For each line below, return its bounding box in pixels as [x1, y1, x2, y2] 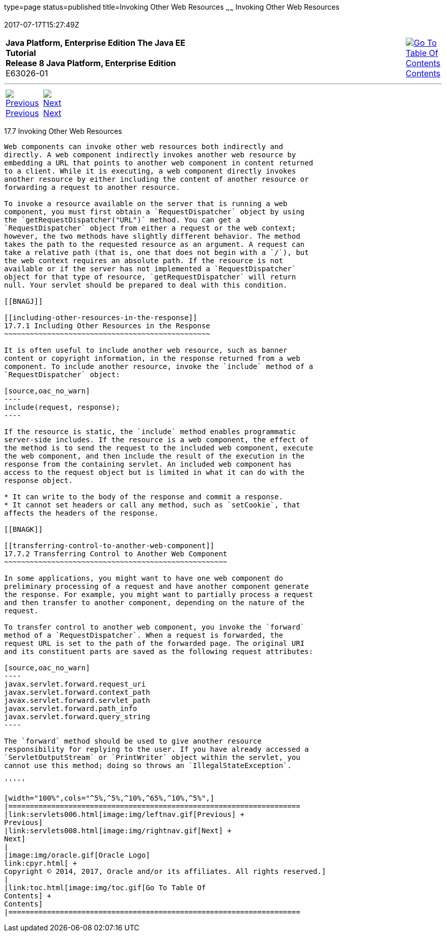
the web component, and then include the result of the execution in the [4, 451, 305, 460]
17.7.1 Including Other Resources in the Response [4, 321, 210, 330]
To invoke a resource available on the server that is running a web [4, 199, 288, 208]
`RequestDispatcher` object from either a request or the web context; [4, 223, 296, 232]
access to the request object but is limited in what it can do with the [4, 468, 305, 476]
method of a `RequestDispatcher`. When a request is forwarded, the [4, 631, 283, 639]
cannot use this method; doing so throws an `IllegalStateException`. [4, 761, 292, 770]
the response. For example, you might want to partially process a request [4, 590, 313, 599]
